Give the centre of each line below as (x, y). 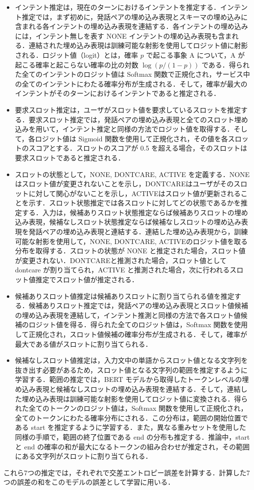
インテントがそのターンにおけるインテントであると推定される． (117, 93)
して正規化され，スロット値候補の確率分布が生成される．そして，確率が (131, 334)
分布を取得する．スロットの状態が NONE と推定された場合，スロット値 (130, 251)
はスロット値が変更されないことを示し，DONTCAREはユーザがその (124, 184)
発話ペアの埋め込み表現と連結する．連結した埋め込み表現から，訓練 (138, 232)
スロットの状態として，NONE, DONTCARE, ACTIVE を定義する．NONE (132, 174)
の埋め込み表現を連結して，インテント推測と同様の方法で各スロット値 (128, 315)
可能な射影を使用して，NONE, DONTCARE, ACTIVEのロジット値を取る (131, 241)
